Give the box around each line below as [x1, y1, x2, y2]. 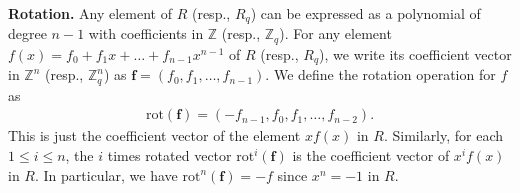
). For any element [279, 23, 392, 44]
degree [8, 23, 47, 44]
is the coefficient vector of [292, 145, 450, 166]
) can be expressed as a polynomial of [250, 3, 481, 23]
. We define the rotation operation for [265, 64, 496, 85]
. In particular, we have [34, 164, 178, 185]
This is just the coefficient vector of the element [8, 125, 301, 146]
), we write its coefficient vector [319, 43, 512, 64]
